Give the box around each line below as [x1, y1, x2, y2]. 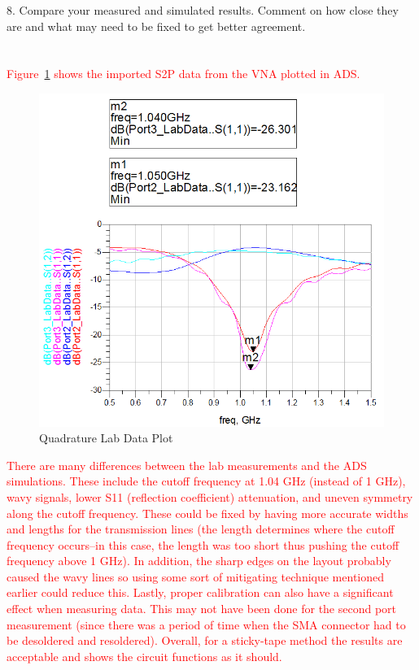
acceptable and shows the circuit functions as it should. [7, 647, 282, 664]
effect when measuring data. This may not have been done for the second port [7, 600, 397, 617]
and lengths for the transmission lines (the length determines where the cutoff [7, 520, 395, 537]
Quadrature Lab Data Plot [39, 429, 173, 446]
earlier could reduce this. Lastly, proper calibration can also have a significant [7, 584, 394, 601]
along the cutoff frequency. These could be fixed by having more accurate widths [7, 504, 408, 521]
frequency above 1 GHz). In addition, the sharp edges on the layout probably [7, 552, 391, 569]
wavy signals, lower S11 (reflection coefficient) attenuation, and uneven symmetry [7, 488, 413, 505]
